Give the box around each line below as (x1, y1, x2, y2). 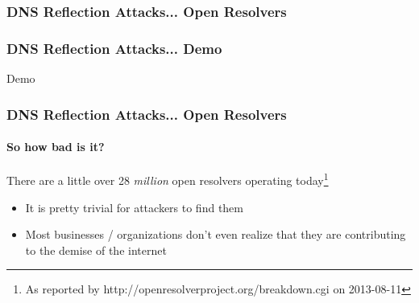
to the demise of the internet (25, 241, 167, 258)
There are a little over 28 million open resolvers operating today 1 (6, 170, 329, 188)
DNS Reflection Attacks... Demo (6, 38, 222, 58)
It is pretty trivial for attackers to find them (25, 199, 243, 215)
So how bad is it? (6, 138, 105, 155)
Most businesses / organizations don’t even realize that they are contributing (25, 226, 406, 243)
